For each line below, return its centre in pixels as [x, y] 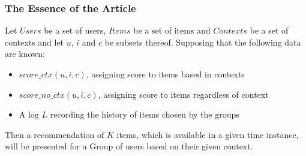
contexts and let [34, 42]
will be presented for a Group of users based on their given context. [129, 146]
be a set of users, [75, 30]
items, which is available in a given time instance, [208, 134]
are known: [25, 54]
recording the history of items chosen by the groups [145, 114]
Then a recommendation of [55, 134]
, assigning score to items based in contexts [165, 74]
